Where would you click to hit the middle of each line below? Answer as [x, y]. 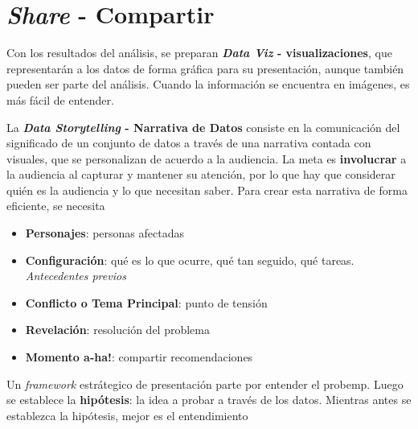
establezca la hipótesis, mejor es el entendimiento [127, 415]
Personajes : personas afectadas [105, 233]
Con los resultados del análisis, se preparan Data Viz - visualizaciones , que [199, 53]
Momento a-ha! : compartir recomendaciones [139, 357]
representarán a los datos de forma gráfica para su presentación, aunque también [205, 68]
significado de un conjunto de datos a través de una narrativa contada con [189, 143]
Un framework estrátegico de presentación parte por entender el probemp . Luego [205, 384]
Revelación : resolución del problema [117, 330]
